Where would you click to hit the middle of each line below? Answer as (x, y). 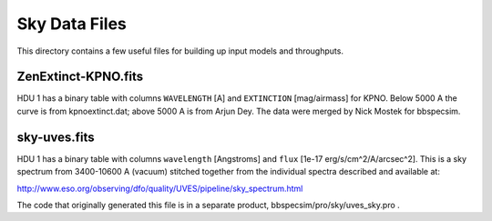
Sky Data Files (72, 24)
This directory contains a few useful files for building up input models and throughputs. (180, 51)
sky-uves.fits (56, 137)
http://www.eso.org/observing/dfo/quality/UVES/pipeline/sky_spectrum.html (160, 188)
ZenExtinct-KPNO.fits (80, 77)
